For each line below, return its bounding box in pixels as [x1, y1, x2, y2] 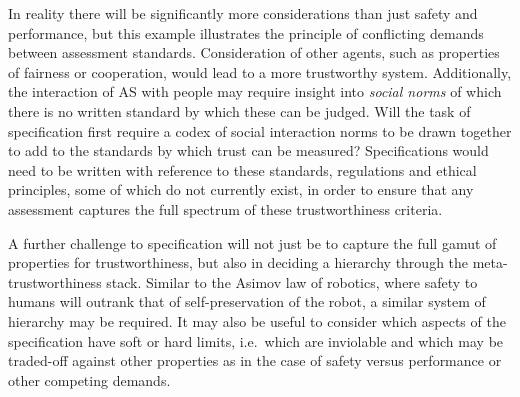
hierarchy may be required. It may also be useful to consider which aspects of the [8, 310, 506, 331]
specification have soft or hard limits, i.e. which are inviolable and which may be [8, 330, 504, 351]
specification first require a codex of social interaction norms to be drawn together [8, 120, 512, 141]
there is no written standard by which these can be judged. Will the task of [8, 100, 471, 121]
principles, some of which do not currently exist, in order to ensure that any [8, 179, 474, 200]
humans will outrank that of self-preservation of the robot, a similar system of [8, 291, 486, 312]
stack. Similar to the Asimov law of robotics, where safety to [106, 271, 478, 292]
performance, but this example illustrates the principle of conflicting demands [8, 22, 484, 43]
